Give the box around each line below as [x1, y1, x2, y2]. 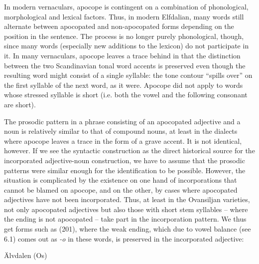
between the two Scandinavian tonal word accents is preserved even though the [4, 60, 246, 70]
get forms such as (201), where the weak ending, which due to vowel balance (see [4, 224, 251, 234]
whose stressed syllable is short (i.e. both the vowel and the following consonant [4, 89, 248, 100]
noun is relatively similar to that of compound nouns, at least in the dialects [4, 126, 238, 136]
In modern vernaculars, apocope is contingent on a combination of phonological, [4, 1, 249, 11]
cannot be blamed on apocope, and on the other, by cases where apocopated [4, 184, 238, 195]
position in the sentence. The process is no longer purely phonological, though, [4, 30, 244, 41]
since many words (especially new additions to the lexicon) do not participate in [4, 40, 249, 51]
